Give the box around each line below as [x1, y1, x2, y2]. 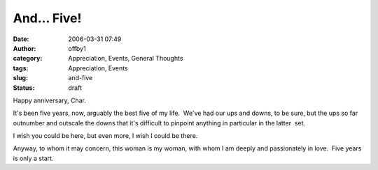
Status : [13, 84, 35, 92]
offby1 [68, 44, 87, 52]
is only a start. [13, 154, 54, 162]
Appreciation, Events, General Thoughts [68, 54, 183, 63]
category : [13, 54, 43, 63]
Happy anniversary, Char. [13, 96, 87, 105]
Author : [13, 44, 36, 52]
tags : [13, 63, 29, 72]
